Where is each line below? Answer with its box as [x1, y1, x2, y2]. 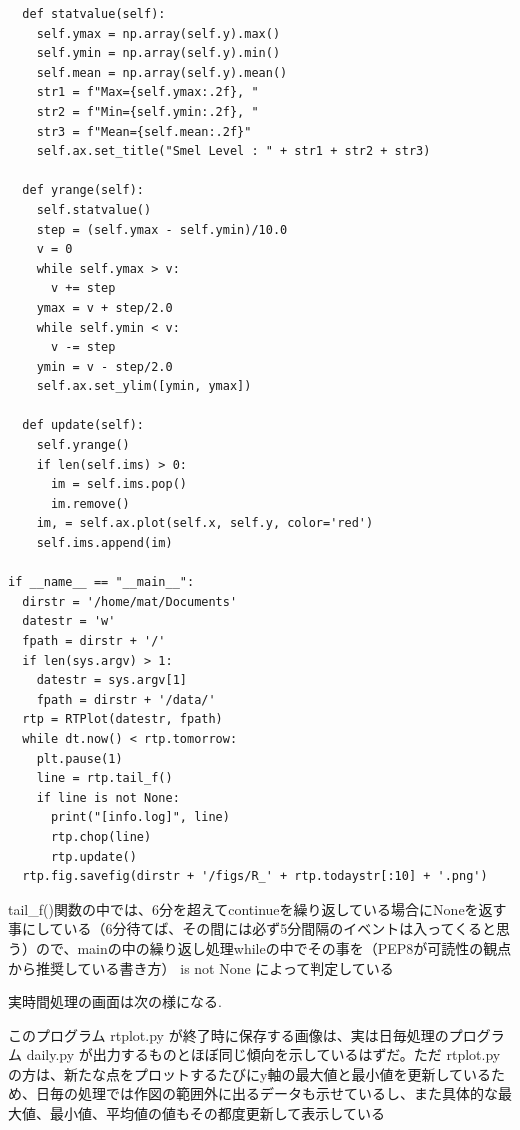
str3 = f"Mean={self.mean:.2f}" [36, 124, 252, 139]
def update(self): [22, 418, 145, 433]
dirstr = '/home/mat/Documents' [22, 594, 238, 609]
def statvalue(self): [22, 7, 166, 21]
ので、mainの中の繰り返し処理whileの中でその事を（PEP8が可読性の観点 [35, 937, 512, 958]
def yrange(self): [22, 183, 145, 198]
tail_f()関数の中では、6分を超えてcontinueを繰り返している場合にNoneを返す [8, 898, 507, 919]
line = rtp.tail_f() [36, 771, 173, 786]
